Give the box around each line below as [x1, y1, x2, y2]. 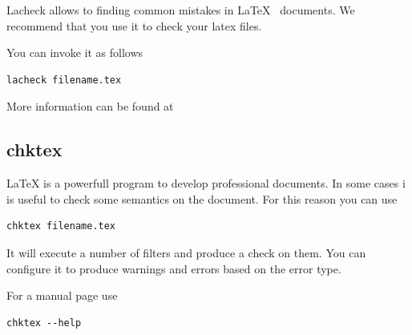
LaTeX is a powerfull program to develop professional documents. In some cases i [6, 175, 406, 192]
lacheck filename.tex [6, 74, 122, 86]
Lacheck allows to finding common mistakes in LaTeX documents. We [6, 2, 355, 18]
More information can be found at [6, 98, 174, 115]
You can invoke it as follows [6, 44, 143, 61]
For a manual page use [6, 287, 118, 304]
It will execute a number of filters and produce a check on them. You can [6, 244, 366, 260]
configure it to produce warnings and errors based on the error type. [6, 260, 341, 276]
